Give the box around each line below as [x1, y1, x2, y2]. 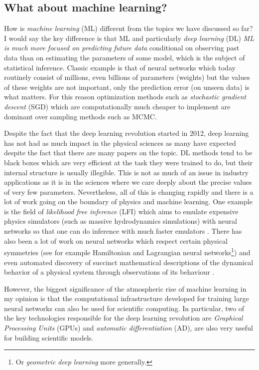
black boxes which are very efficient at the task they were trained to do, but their [4, 157, 253, 167]
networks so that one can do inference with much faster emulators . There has [4, 226, 242, 236]
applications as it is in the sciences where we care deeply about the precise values [4, 177, 252, 187]
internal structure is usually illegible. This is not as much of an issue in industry [4, 167, 249, 177]
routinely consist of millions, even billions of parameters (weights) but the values [4, 72, 250, 82]
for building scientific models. [4, 332, 94, 343]
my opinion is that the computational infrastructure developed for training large [4, 293, 249, 304]
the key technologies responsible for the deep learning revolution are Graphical [4, 313, 243, 323]
